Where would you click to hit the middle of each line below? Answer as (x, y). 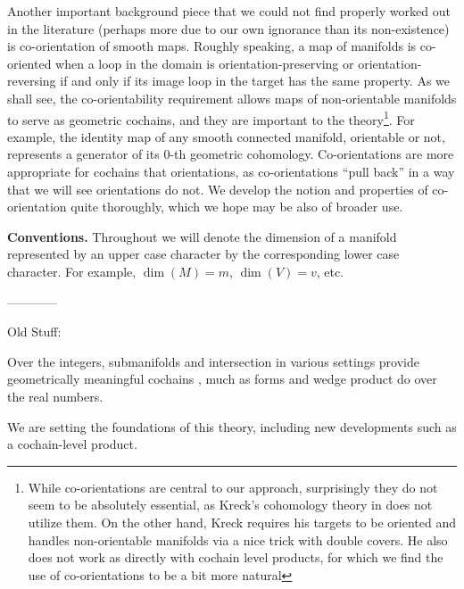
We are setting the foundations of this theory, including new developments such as (232, 426)
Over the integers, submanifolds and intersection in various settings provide (213, 361)
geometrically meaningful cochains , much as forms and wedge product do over (222, 379)
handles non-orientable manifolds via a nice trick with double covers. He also (238, 539)
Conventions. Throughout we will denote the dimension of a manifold (202, 236)
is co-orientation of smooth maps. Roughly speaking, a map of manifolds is (212, 46)
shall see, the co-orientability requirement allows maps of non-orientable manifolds (232, 98)
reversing (32, 81)
